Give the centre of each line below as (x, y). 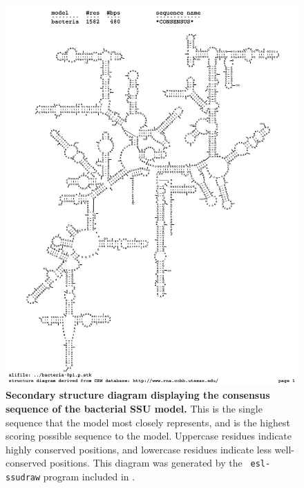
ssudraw (23, 478)
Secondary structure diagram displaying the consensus (138, 395)
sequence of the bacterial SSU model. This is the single (134, 409)
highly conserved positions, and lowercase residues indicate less (139, 449)
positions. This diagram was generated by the (146, 463)
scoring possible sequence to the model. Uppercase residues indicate (149, 436)
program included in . (89, 477)
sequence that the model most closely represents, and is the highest (148, 422)
